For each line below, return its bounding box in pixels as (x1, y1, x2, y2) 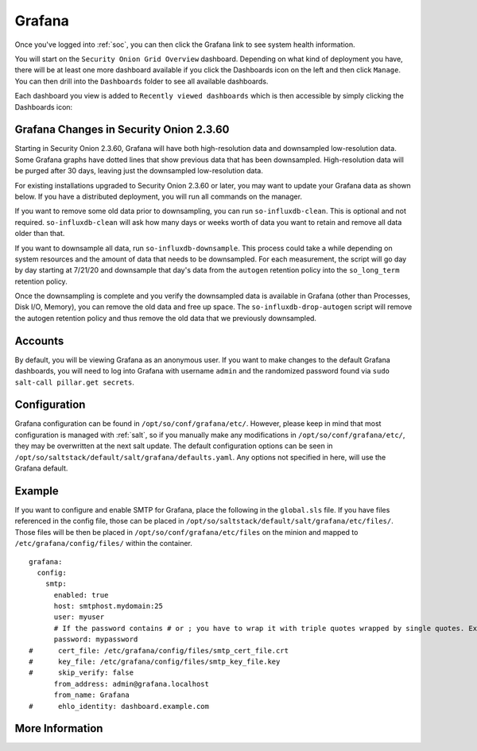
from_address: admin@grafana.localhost (53, 679, 210, 688)
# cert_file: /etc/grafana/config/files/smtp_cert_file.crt (29, 646, 289, 655)
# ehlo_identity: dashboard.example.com (29, 702, 210, 710)
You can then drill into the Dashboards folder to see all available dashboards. (14, 76, 269, 86)
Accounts (14, 334, 64, 347)
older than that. (14, 229, 65, 238)
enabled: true (53, 590, 109, 599)
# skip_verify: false (29, 668, 134, 677)
